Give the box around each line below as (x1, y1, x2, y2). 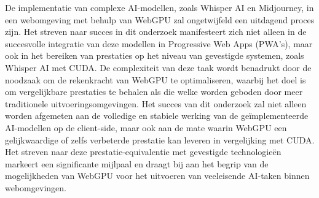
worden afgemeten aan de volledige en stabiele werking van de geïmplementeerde (5, 109, 309, 122)
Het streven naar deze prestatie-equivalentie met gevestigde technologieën (5, 145, 282, 158)
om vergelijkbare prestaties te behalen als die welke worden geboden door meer (5, 85, 303, 98)
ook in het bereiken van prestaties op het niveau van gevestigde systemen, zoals (5, 49, 304, 62)
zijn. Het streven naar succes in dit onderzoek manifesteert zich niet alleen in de (5, 25, 307, 38)
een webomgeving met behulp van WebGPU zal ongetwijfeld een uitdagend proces (5, 13, 315, 26)
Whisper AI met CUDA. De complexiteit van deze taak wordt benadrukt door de (5, 61, 312, 74)
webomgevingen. (5, 181, 66, 194)
